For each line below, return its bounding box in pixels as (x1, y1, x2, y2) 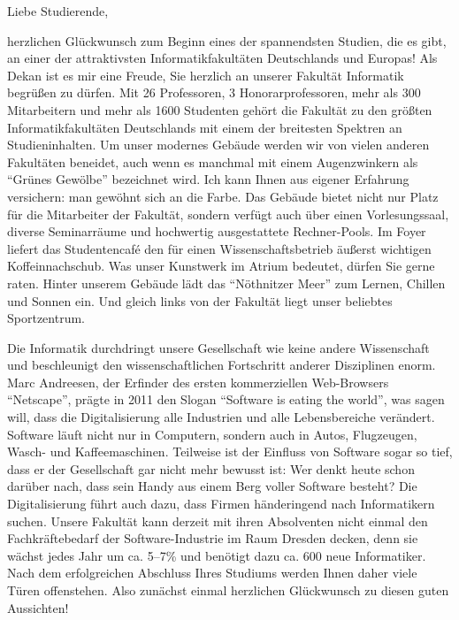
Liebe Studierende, (7, 2, 109, 19)
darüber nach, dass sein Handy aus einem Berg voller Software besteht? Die (7, 477, 417, 495)
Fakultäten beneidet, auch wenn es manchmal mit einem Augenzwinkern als (7, 152, 418, 171)
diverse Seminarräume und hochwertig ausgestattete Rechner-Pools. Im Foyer (7, 222, 426, 241)
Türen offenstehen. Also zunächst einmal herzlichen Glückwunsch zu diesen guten (7, 581, 449, 599)
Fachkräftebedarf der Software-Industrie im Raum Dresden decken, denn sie (7, 529, 418, 547)
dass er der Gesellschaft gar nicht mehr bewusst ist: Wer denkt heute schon (7, 459, 415, 478)
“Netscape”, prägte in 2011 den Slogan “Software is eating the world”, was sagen (7, 390, 445, 409)
